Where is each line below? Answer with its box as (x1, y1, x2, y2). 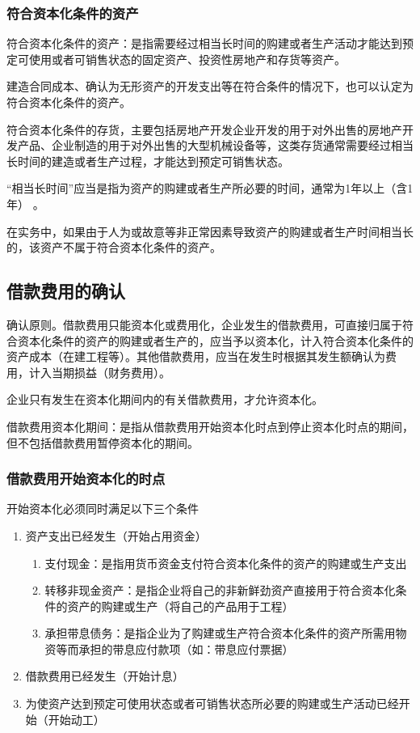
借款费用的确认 (6, 278, 125, 303)
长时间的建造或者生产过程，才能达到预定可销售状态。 (6, 152, 289, 169)
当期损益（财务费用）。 (51, 363, 170, 380)
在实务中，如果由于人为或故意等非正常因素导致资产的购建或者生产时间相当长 (6, 222, 414, 239)
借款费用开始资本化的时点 (6, 468, 166, 489)
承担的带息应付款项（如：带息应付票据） (78, 640, 294, 657)
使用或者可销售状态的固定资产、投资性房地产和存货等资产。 (28, 50, 346, 67)
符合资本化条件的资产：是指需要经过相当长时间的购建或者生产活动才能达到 (6, 35, 402, 52)
